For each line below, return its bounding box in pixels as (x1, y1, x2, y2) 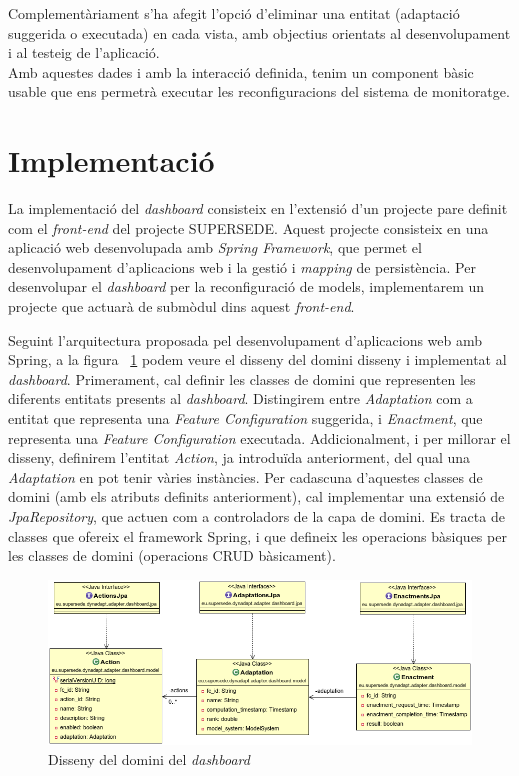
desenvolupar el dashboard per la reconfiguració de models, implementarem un (8, 276, 485, 297)
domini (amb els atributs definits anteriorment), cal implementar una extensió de (8, 486, 505, 507)
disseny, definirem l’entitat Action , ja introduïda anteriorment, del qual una (8, 447, 471, 468)
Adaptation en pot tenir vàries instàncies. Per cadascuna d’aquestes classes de (8, 466, 483, 487)
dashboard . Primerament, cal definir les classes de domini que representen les (8, 368, 476, 389)
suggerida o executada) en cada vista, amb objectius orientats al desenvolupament (8, 22, 511, 43)
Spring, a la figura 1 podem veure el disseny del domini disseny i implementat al (8, 349, 507, 370)
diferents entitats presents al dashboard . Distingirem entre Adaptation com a (8, 388, 473, 409)
